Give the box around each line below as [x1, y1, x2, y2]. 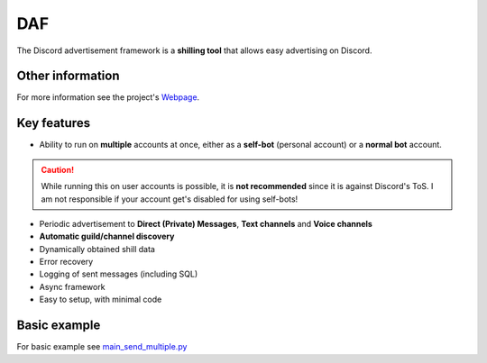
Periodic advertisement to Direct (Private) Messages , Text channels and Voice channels [39, 218, 373, 229]
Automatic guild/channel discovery [39, 231, 175, 242]
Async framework [39, 281, 106, 292]
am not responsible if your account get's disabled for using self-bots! [41, 194, 299, 204]
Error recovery [39, 257, 94, 268]
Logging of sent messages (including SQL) [39, 268, 198, 279]
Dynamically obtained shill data [39, 243, 155, 254]
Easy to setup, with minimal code [39, 294, 162, 305]
